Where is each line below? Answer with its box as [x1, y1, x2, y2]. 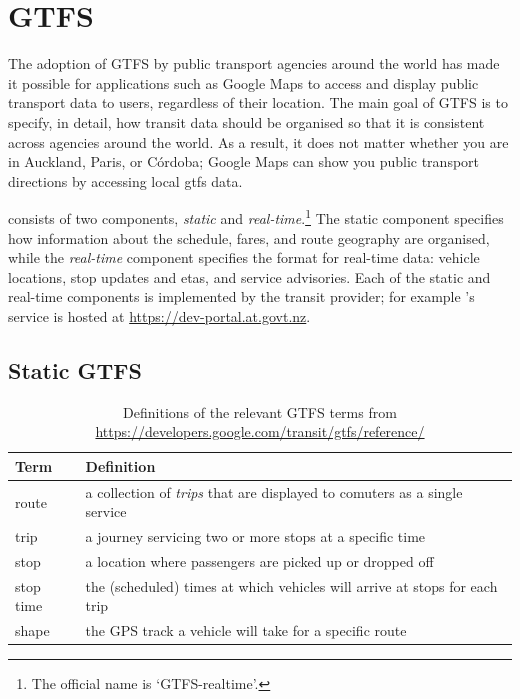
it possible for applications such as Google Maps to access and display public [8, 72, 479, 93]
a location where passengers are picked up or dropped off [85, 551, 434, 572]
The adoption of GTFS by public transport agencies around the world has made [8, 53, 500, 74]
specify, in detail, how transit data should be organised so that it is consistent [8, 111, 485, 132]
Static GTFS [8, 354, 142, 385]
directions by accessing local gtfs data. [8, 170, 243, 191]
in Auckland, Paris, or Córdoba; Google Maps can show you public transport [8, 151, 480, 172]
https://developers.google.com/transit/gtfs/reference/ [95, 421, 425, 442]
